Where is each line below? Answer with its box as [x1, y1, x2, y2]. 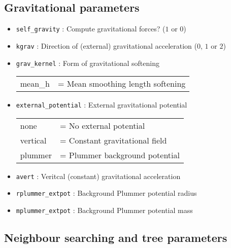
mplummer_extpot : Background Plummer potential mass [16, 205, 193, 216]
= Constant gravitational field [60, 134, 167, 146]
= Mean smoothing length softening [58, 78, 186, 90]
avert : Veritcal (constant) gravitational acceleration [16, 170, 181, 181]
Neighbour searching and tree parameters [4, 230, 227, 245]
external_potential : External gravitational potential [16, 99, 187, 110]
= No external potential [60, 119, 145, 131]
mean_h [20, 78, 50, 90]
